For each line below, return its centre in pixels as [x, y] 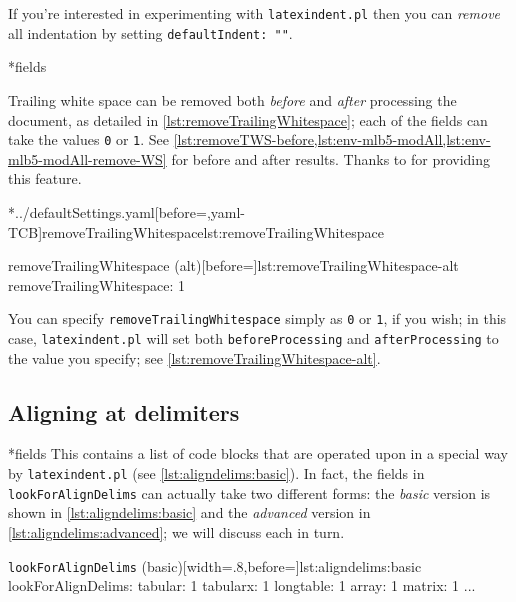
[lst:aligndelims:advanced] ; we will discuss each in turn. [176, 531]
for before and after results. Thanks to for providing [331, 158]
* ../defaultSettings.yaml [81, 211]
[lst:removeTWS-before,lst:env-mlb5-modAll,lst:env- [332, 139]
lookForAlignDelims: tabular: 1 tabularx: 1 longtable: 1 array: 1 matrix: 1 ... [242, 585]
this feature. [45, 178]
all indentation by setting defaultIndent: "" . [150, 32]
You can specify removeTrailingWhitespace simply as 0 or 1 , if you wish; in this [257, 318]
